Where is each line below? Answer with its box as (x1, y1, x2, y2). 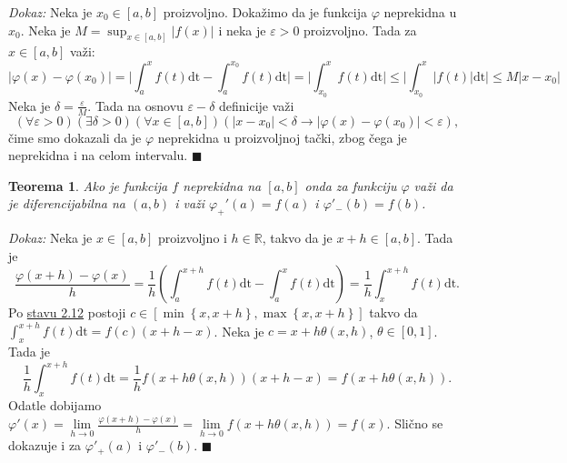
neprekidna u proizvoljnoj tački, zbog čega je (157, 127, 407, 146)
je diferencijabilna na (8, 194, 126, 213)
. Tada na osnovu (87, 96, 184, 115)
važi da (413, 176, 453, 195)
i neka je (218, 20, 266, 39)
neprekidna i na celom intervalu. (8, 146, 188, 165)
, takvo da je (262, 228, 333, 247)
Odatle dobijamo (8, 396, 102, 415)
